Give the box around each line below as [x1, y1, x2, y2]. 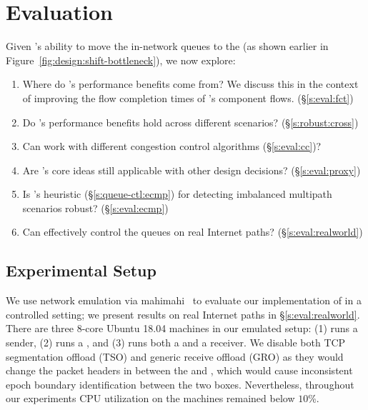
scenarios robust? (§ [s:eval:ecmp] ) [22, 200, 169, 215]
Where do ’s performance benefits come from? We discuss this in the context [22, 76, 359, 91]
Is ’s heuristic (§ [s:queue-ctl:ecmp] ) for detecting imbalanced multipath [22, 186, 332, 201]
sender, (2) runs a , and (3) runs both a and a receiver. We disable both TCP [6, 335, 346, 350]
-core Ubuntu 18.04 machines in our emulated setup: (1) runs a [81, 321, 358, 336]
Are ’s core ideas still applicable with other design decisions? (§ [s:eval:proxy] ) [22, 162, 361, 177]
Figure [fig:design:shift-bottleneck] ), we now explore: [6, 52, 236, 67]
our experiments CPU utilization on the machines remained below [6, 391, 295, 406]
